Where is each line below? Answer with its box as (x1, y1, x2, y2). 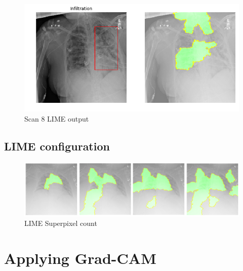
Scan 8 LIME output (24, 113, 89, 124)
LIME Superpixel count (24, 218, 97, 228)
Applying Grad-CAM (4, 248, 156, 268)
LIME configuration (4, 138, 110, 153)
